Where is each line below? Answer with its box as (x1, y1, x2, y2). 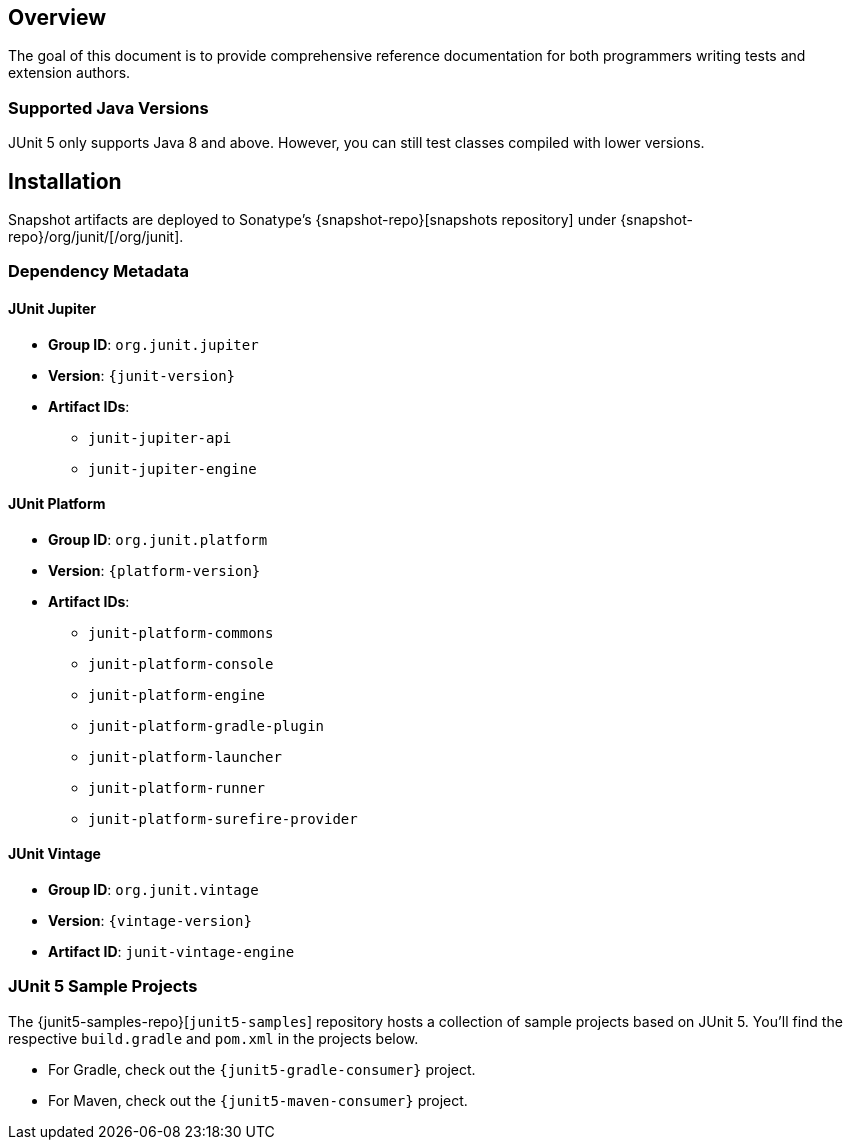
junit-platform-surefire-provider (88, 810, 358, 827)
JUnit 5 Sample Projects (8, 976, 198, 997)
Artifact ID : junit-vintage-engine (48, 943, 295, 961)
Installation (8, 168, 122, 194)
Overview (8, 5, 107, 30)
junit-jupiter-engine (88, 460, 257, 477)
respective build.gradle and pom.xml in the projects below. (8, 1029, 419, 1047)
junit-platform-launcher (88, 748, 282, 765)
